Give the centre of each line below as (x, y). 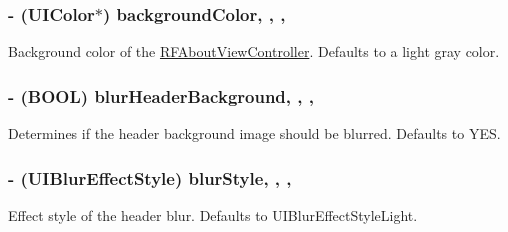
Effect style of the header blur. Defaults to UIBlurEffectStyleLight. (213, 214)
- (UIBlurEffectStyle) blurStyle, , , (150, 177)
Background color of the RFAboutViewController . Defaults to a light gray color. (254, 51)
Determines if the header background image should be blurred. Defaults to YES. (254, 133)
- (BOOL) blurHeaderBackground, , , (161, 95)
